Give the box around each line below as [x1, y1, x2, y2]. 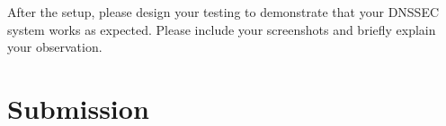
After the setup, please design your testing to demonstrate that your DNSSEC [7, 3, 440, 21]
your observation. [7, 38, 103, 56]
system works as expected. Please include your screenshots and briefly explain [7, 20, 436, 38]
